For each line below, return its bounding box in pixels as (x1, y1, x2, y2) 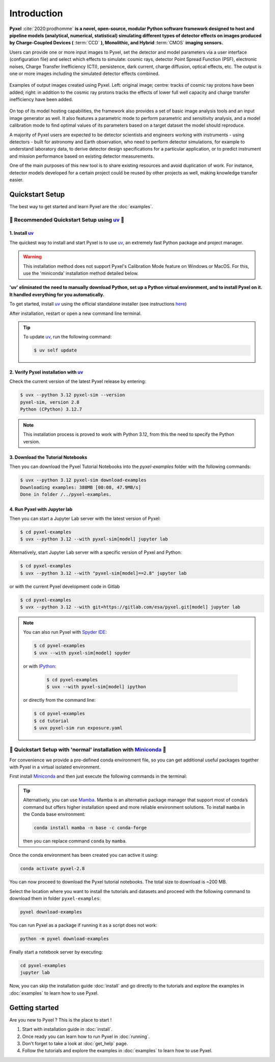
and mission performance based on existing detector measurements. (9, 153, 154, 159)
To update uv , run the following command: (23, 334, 112, 340)
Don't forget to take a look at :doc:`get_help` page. (22, 1040, 128, 1046)
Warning (23, 254, 42, 260)
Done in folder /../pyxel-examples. (20, 491, 112, 497)
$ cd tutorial (34, 718, 69, 724)
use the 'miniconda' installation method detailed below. (23, 270, 139, 276)
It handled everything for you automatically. (9, 291, 104, 298)
